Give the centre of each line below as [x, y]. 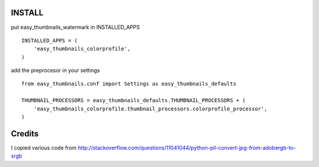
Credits [25, 134]
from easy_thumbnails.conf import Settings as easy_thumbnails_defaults [129, 84]
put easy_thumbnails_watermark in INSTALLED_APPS [75, 27]
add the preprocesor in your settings [56, 70]
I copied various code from [44, 148]
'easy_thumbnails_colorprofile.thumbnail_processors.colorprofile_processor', [150, 109]
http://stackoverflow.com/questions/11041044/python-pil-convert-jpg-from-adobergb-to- [187, 148]
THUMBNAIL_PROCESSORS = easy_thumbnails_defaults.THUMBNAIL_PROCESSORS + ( [134, 101]
